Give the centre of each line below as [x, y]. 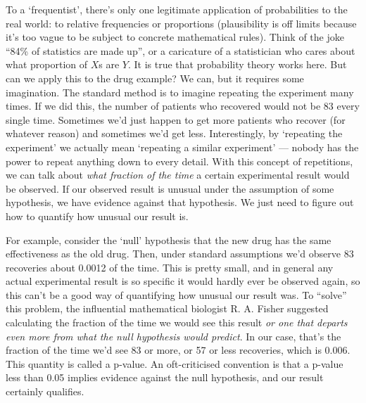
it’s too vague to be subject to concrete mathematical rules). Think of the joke [175, 37]
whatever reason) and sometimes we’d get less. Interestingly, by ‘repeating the [174, 133]
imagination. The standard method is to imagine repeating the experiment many [180, 92]
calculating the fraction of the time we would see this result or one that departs [177, 322]
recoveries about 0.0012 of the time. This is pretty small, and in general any [170, 267]
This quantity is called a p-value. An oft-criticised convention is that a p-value [175, 363]
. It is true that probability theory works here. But [237, 64]
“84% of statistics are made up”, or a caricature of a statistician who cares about [181, 50]
